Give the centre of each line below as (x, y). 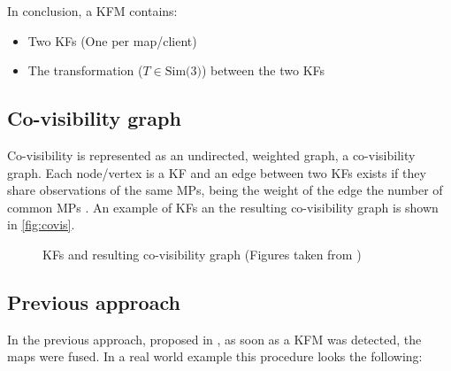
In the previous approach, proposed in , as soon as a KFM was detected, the (214, 339)
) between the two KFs (263, 70)
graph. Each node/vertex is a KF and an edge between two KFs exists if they (217, 172)
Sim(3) (183, 72)
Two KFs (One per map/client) (112, 40)
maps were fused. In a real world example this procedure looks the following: (215, 356)
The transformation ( (85, 70)
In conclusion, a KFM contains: (92, 11)
